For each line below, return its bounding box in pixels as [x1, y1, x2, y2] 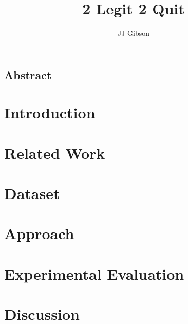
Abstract [4, 66, 52, 82]
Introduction [4, 102, 96, 123]
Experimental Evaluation [4, 263, 184, 284]
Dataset [4, 183, 60, 204]
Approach [4, 223, 74, 244]
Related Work [4, 142, 105, 163]
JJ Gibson [117, 28, 150, 39]
